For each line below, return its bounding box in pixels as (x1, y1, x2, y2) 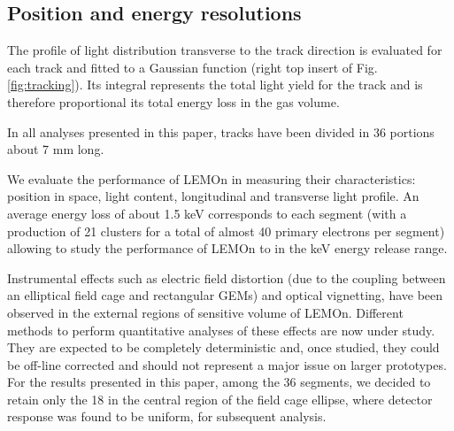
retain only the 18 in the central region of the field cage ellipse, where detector (7, 389, 433, 408)
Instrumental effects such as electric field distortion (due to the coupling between (7, 268, 446, 287)
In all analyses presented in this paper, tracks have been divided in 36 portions (7, 122, 435, 141)
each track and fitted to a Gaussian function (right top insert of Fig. (7, 58, 378, 76)
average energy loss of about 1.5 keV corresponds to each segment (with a (7, 204, 407, 222)
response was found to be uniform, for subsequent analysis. (7, 407, 327, 426)
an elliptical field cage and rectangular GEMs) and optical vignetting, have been (7, 286, 443, 304)
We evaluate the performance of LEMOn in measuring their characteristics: (7, 169, 416, 188)
